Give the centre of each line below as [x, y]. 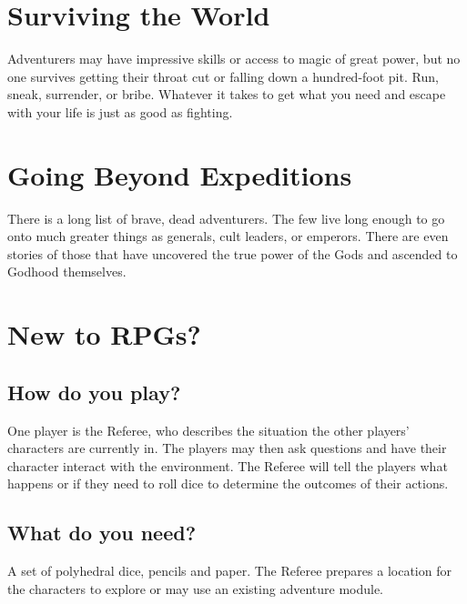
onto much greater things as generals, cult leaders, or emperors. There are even [228, 236]
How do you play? [94, 392]
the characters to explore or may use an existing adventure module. [196, 588]
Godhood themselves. [67, 272]
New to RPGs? [104, 334]
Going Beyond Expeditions [180, 174]
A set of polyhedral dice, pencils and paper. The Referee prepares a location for [229, 571]
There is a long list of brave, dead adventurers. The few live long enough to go [226, 218]
